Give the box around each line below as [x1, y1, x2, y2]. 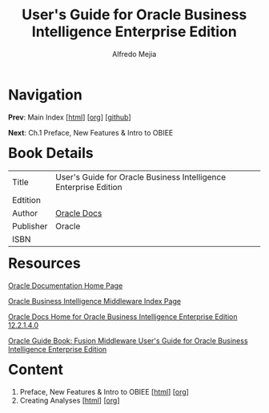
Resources [8, 254, 81, 273]
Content [8, 361, 63, 379]
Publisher [12, 221, 48, 232]
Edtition [12, 195, 41, 206]
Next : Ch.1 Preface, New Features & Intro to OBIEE [8, 128, 174, 137]
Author [12, 208, 38, 219]
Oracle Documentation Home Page [8, 281, 123, 290]
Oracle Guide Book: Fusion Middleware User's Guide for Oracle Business [8, 336, 248, 346]
